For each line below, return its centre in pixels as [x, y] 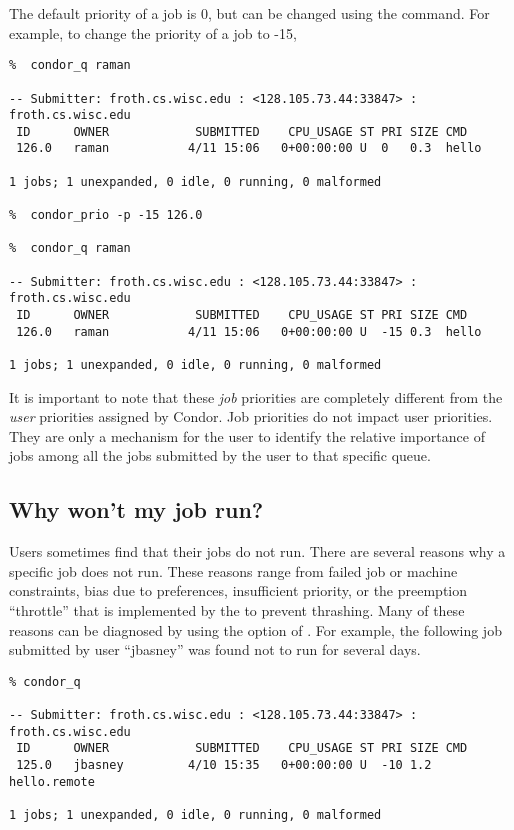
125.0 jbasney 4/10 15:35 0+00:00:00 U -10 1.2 [224, 765]
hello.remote [52, 781]
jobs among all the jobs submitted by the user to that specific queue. [220, 455]
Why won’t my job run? [136, 509]
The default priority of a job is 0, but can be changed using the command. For [249, 13]
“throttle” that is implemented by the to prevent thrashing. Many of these [237, 610]
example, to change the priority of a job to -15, [153, 32]
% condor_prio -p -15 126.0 [106, 215]
